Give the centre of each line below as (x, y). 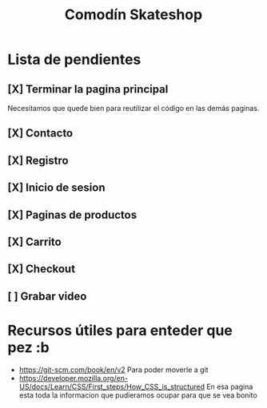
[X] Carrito (34, 242)
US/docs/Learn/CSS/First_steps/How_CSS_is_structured (112, 386)
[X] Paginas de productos (72, 214)
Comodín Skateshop (133, 15)
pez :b (28, 347)
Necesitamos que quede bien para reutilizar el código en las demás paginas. (133, 108)
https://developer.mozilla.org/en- (74, 378)
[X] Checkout (42, 269)
